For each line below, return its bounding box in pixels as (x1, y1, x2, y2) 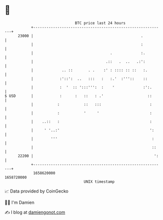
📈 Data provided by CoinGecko (4, 188, 69, 194)
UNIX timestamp (83, 179, 115, 184)
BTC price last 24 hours (75, 21, 126, 25)
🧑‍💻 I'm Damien (4, 199, 35, 205)
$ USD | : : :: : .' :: (4, 93, 152, 98)
